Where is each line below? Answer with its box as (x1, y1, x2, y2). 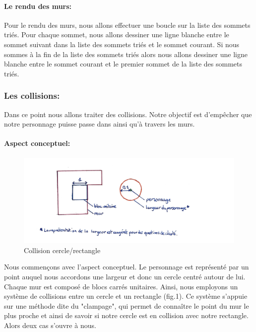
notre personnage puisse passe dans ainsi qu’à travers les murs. (4, 119, 195, 129)
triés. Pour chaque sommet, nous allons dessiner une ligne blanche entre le (4, 29, 229, 40)
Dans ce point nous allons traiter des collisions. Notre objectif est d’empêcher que (4, 109, 252, 119)
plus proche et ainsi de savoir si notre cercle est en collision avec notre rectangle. (4, 310, 249, 321)
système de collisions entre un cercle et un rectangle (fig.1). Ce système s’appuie (4, 291, 248, 301)
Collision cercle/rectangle (24, 245, 101, 255)
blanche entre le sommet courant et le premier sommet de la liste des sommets (4, 59, 242, 69)
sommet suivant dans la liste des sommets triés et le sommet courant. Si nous (4, 39, 240, 49)
